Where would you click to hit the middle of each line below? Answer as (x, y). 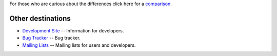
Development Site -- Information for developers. (73, 30)
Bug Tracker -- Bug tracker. (51, 38)
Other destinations (40, 18)
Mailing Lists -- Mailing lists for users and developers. (79, 45)
